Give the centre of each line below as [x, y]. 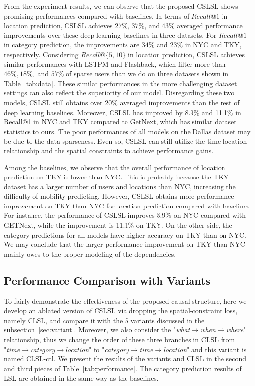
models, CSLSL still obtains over [53, 102]
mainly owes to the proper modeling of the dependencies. [90, 253]
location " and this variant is [205, 349]
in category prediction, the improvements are [72, 45]
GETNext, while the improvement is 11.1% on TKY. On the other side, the [118, 225]
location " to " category [97, 349]
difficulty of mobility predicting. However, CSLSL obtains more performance [119, 196]
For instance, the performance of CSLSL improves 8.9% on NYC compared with [125, 215]
